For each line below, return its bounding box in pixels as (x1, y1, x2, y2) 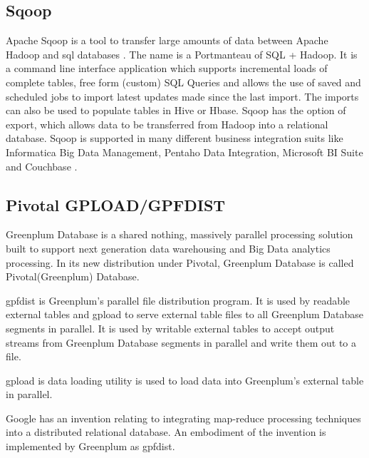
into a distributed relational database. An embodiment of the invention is (6, 424, 326, 439)
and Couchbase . (6, 158, 78, 173)
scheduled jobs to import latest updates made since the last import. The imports (6, 88, 359, 103)
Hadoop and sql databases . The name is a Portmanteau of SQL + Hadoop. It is (6, 46, 358, 61)
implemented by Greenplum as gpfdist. (6, 439, 175, 454)
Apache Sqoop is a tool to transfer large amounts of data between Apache (6, 33, 328, 48)
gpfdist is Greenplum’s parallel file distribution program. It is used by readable (6, 292, 350, 307)
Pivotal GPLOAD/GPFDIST (6, 193, 226, 215)
